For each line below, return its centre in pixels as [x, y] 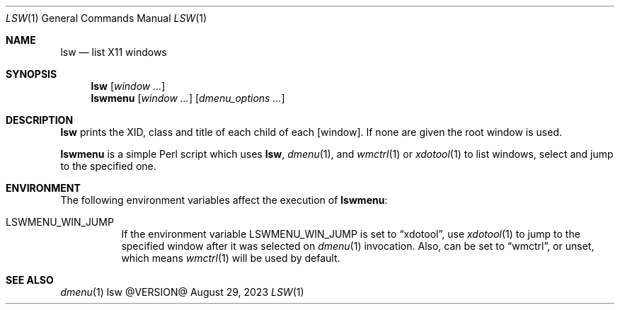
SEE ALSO [30, 280]
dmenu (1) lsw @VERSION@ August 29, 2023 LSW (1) [182, 292]
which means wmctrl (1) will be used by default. [231, 258]
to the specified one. [108, 166]
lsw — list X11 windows [114, 52]
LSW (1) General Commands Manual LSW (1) [107, 18]
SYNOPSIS [31, 74]
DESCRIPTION [40, 120]
